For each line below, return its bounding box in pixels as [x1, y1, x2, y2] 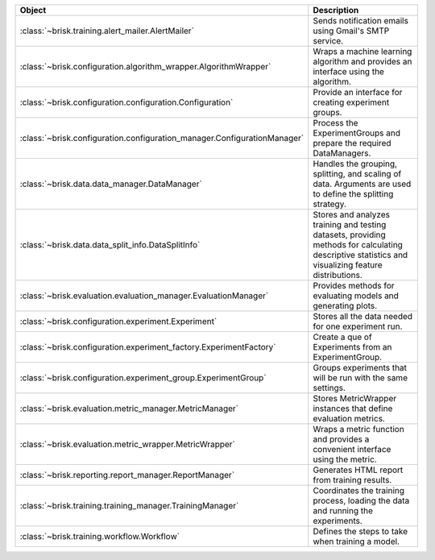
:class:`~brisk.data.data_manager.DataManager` [19, 178, 203, 189]
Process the [313, 118, 358, 128]
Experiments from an [313, 342, 392, 352]
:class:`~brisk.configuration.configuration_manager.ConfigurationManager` [19, 133, 304, 143]
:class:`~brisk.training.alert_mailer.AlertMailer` [19, 25, 195, 36]
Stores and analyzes [313, 209, 391, 220]
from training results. [313, 475, 392, 485]
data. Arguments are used [313, 178, 412, 189]
